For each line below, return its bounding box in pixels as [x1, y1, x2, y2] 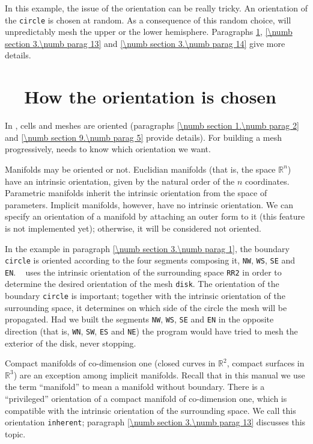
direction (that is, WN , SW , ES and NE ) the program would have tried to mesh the [5, 324, 298, 337]
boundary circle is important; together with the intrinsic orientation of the [5, 289, 285, 302]
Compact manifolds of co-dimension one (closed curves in [5, 357, 216, 369]
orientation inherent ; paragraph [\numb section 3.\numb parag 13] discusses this [5, 416, 306, 428]
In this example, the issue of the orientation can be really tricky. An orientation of [5, 2, 308, 14]
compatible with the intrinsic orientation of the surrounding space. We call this [5, 404, 296, 416]
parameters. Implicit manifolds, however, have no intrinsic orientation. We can [5, 198, 293, 211]
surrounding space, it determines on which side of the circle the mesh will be [5, 301, 287, 313]
